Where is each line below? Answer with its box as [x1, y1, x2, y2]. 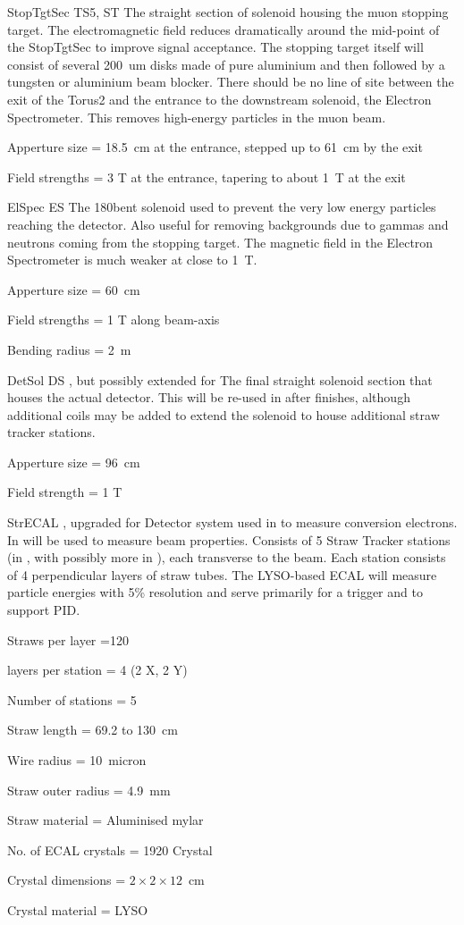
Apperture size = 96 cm [7, 452, 140, 471]
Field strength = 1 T [7, 483, 122, 501]
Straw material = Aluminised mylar [7, 811, 204, 829]
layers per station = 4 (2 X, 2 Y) [7, 660, 188, 679]
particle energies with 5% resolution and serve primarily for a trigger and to [7, 583, 423, 601]
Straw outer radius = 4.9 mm [7, 780, 171, 799]
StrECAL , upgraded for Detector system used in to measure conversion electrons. [7, 513, 458, 532]
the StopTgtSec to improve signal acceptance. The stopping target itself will [7, 38, 424, 56]
